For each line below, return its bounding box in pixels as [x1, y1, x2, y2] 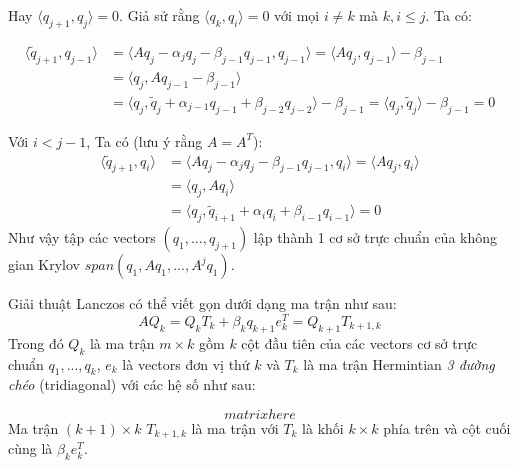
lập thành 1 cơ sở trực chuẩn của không [253, 227, 498, 248]
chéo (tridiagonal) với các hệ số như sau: [8, 374, 256, 395]
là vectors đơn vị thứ [122, 353, 250, 374]
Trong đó [8, 332, 64, 353]
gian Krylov [8, 254, 81, 275]
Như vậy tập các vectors [8, 227, 156, 248]
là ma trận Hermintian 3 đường [303, 353, 495, 374]
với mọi [274, 5, 320, 25]
